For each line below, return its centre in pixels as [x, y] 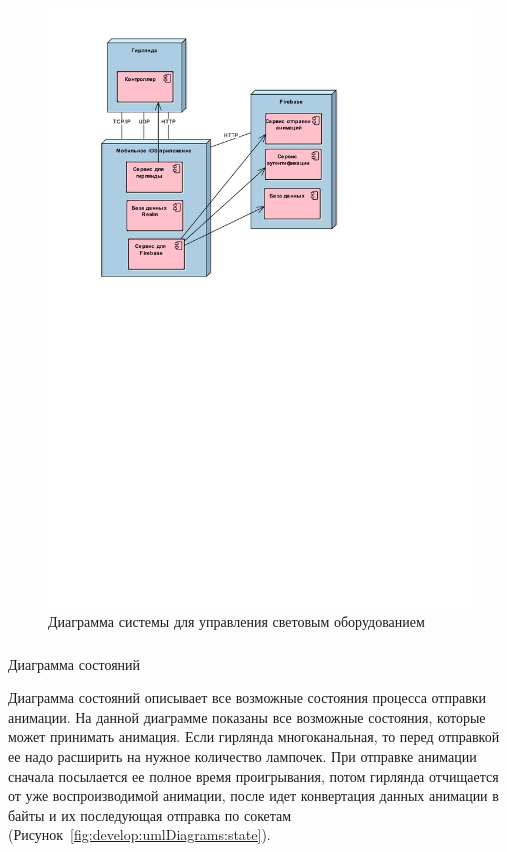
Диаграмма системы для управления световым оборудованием [236, 621]
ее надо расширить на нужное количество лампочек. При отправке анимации [242, 756]
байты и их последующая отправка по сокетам [150, 814]
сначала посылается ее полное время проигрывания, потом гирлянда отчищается [253, 775]
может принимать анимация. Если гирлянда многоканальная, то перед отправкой [254, 736]
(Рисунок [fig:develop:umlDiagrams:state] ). [139, 834]
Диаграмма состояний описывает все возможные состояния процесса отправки [247, 697]
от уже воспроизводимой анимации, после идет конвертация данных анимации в [253, 795]
